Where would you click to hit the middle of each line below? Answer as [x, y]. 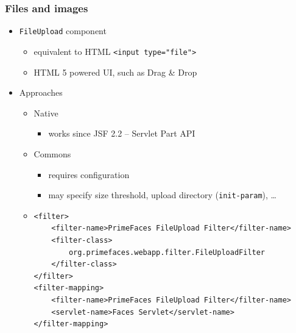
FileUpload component [63, 31]
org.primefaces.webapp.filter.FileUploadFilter [167, 252]
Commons [52, 153]
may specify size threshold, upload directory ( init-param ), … [162, 195]
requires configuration [89, 174]
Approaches [41, 92]
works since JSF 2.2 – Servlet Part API [122, 133]
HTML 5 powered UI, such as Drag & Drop [115, 72]
